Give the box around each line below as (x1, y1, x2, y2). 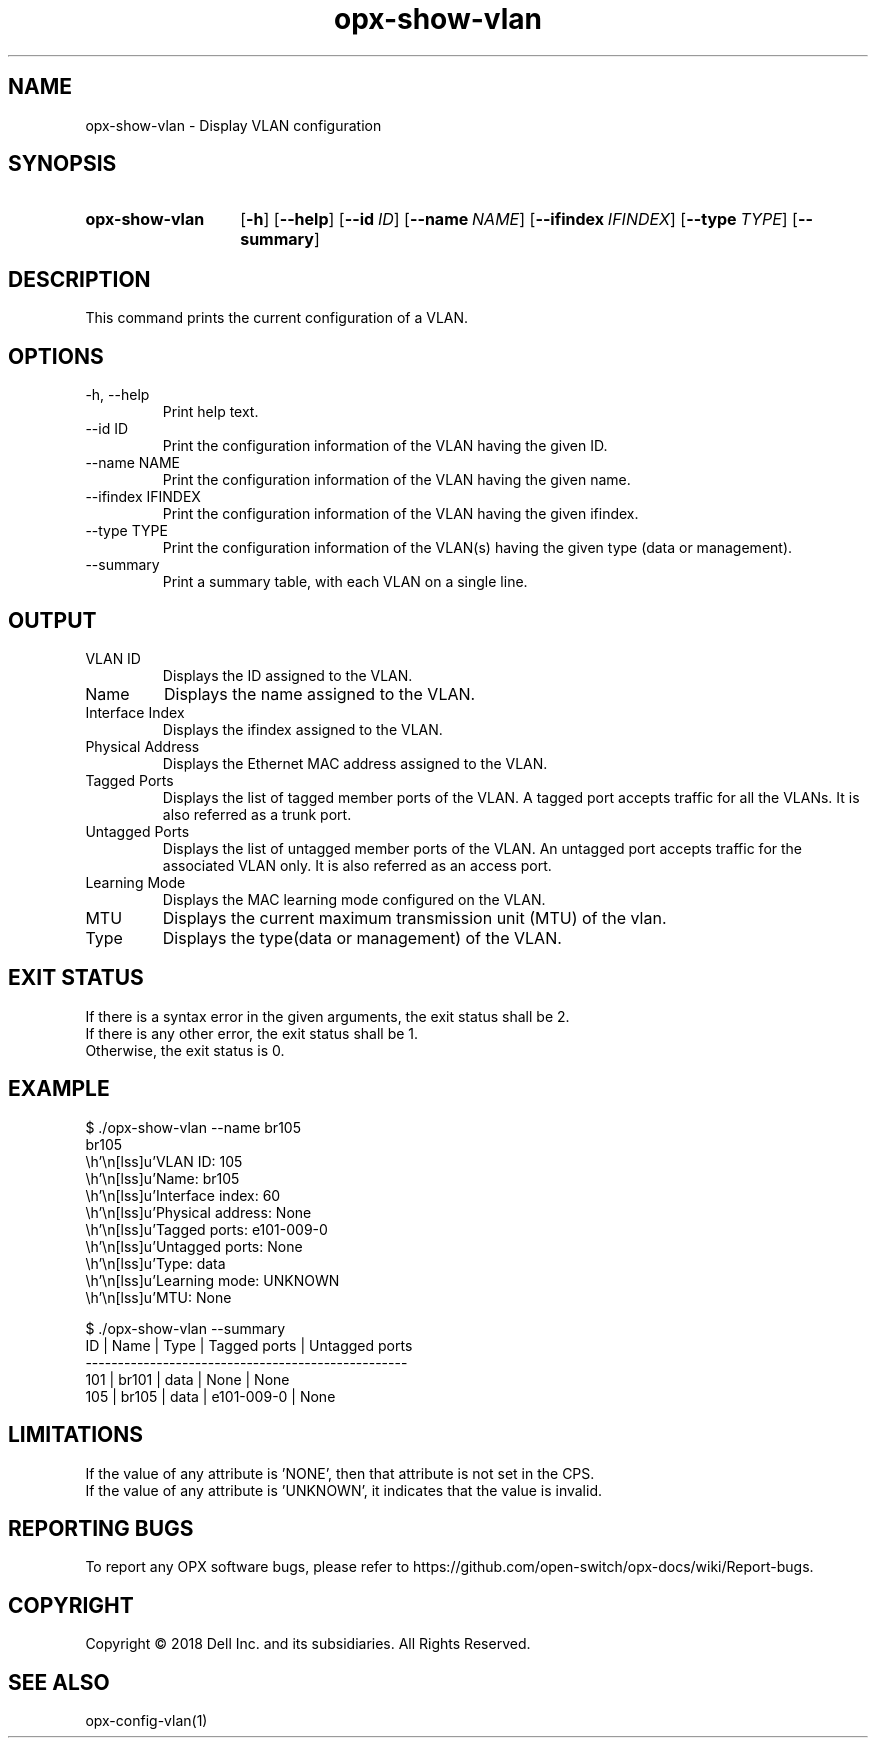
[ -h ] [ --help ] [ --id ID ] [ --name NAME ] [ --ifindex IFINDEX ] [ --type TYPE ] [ (240, 209, 798, 230)
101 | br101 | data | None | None (85, 1370, 290, 1388)
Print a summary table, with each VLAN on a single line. (162, 573, 528, 591)
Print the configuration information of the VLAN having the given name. (162, 471, 631, 489)
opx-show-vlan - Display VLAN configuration (85, 116, 382, 134)
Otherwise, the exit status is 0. (85, 1041, 285, 1059)
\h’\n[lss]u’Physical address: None (85, 1203, 312, 1221)
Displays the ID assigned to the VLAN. (162, 666, 413, 684)
